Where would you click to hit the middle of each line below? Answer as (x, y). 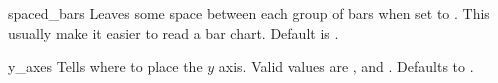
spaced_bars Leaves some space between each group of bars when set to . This (249, 13)
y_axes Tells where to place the (105, 66)
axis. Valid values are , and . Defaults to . (346, 66)
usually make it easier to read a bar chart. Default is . (173, 32)
